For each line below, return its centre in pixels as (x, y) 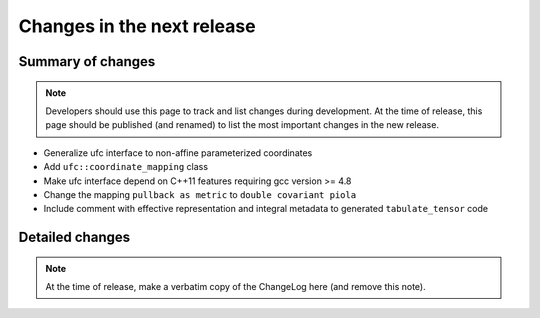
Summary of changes (87, 61)
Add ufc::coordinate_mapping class (126, 167)
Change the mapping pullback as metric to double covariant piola (200, 194)
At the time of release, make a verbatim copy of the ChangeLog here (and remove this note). (235, 287)
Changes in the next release (137, 26)
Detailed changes (74, 237)
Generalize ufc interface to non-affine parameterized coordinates (178, 152)
